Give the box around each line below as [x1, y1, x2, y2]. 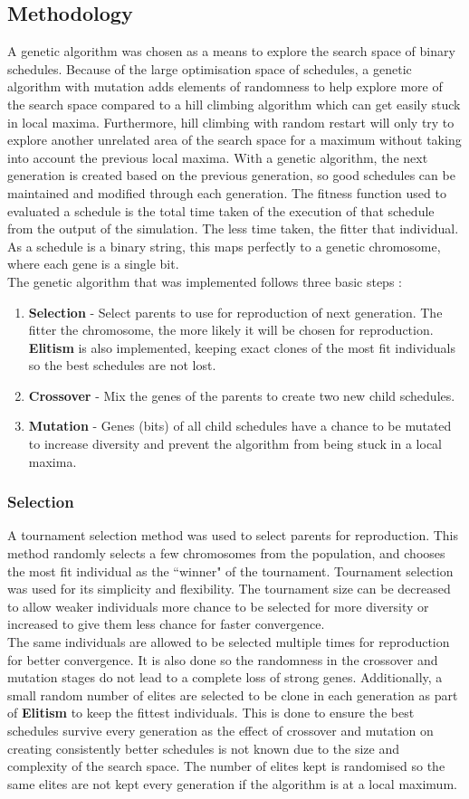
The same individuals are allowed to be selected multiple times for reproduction [7, 633, 450, 652]
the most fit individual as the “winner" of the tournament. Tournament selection [7, 561, 454, 580]
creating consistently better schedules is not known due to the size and [7, 738, 399, 757]
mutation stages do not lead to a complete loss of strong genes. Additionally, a [7, 668, 443, 687]
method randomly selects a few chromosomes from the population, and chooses [7, 544, 445, 563]
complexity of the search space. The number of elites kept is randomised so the [7, 756, 445, 775]
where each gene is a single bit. [7, 254, 179, 273]
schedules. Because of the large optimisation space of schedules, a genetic [7, 59, 412, 78]
